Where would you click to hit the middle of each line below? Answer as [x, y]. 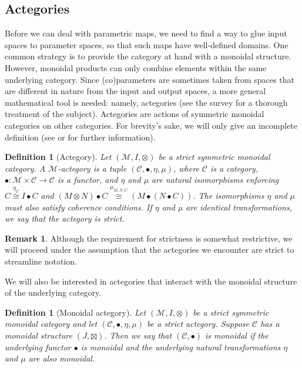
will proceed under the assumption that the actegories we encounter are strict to [150, 250]
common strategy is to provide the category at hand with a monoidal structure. [148, 56]
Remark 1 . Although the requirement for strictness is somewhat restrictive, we [149, 238]
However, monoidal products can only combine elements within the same [136, 67]
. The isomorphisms [229, 195]
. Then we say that [138, 335]
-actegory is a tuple [92, 168]
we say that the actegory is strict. [65, 218]
